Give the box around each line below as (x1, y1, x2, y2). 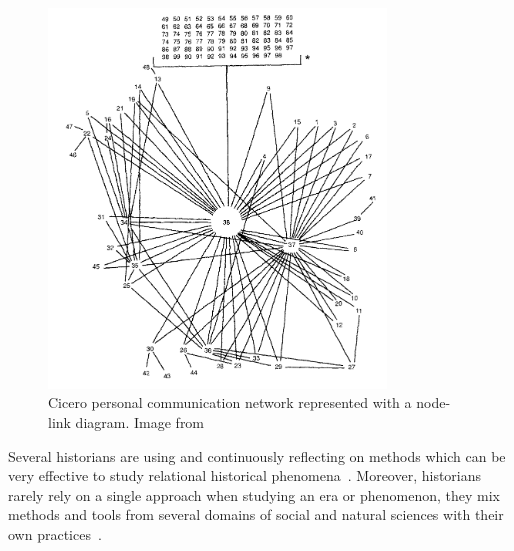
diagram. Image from (75, 412, 205, 433)
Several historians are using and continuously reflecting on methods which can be (8, 445, 506, 466)
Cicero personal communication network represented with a (48, 392, 412, 413)
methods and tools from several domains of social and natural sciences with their (8, 504, 504, 525)
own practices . (8, 524, 102, 545)
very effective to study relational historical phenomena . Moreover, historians (8, 465, 482, 486)
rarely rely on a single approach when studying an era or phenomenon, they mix (8, 484, 500, 505)
